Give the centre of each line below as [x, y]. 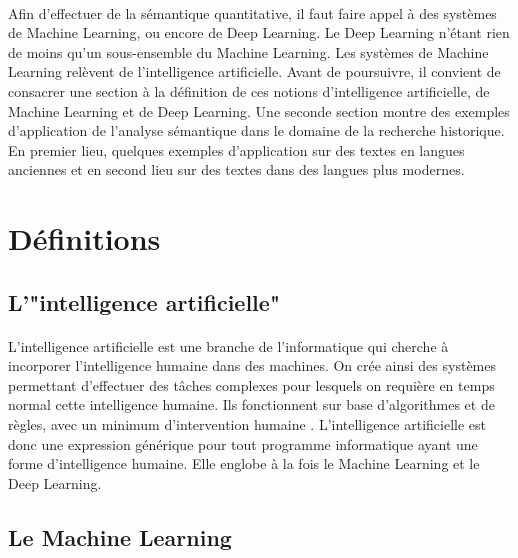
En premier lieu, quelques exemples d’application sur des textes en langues [236, 149]
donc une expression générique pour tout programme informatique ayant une [243, 443]
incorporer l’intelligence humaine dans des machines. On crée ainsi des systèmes [252, 365]
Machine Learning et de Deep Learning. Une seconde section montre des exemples [259, 110]
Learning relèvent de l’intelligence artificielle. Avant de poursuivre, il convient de [254, 71]
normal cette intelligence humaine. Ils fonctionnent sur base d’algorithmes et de [251, 404]
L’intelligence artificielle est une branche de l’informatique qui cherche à [228, 345]
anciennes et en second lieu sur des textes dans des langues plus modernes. [236, 169]
